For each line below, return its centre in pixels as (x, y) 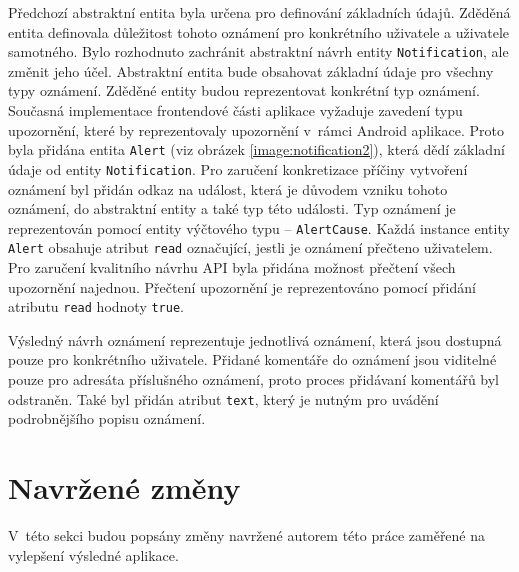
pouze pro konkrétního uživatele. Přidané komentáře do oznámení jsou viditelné (252, 359)
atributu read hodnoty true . (96, 306)
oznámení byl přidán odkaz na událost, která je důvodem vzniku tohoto (228, 188)
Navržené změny (124, 487)
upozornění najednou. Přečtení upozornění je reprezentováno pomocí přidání (242, 286)
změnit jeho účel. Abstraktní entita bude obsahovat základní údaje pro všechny (251, 70)
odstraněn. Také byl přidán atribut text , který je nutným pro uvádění (223, 398)
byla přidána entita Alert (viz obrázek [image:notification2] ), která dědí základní (256, 149)
